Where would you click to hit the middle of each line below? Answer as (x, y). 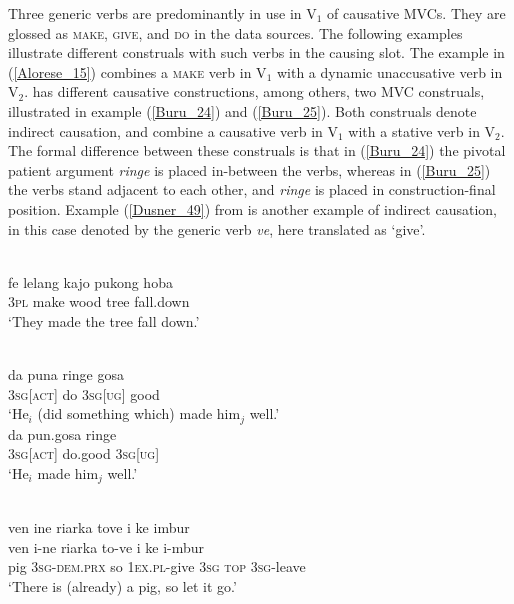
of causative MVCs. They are (416, 13)
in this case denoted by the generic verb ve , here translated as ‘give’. (217, 228)
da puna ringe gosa (66, 374)
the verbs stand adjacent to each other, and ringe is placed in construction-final (252, 189)
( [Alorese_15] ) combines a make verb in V (137, 71)
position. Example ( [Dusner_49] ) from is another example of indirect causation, (252, 208)
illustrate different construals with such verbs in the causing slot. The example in (256, 52)
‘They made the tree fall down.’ (104, 320)
